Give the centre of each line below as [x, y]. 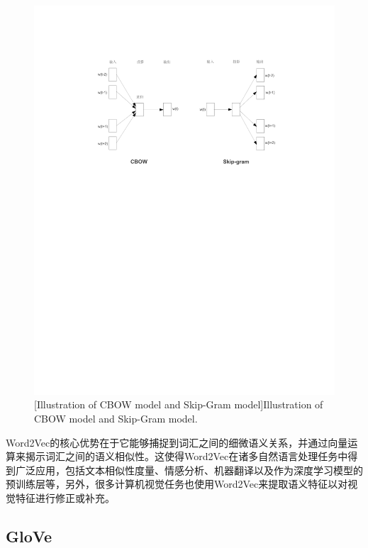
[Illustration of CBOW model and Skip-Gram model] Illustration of [179, 404]
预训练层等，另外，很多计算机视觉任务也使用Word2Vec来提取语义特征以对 [177, 484]
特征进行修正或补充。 [65, 498]
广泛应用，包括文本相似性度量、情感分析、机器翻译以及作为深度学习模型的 [189, 470]
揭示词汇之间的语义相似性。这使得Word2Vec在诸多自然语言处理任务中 [186, 456]
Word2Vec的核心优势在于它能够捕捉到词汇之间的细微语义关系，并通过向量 [177, 442]
